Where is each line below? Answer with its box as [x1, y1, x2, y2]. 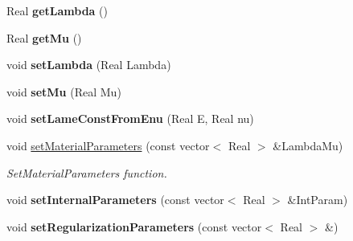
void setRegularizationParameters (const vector [6, 218, 262, 235]
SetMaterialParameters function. [6, 164, 167, 181]
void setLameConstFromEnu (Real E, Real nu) [6, 110, 254, 127]
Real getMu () [6, 29, 82, 46]
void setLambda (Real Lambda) [6, 56, 171, 73]
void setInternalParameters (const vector [6, 191, 224, 208]
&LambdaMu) [273, 137, 343, 153]
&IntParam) [287, 191, 348, 208]
